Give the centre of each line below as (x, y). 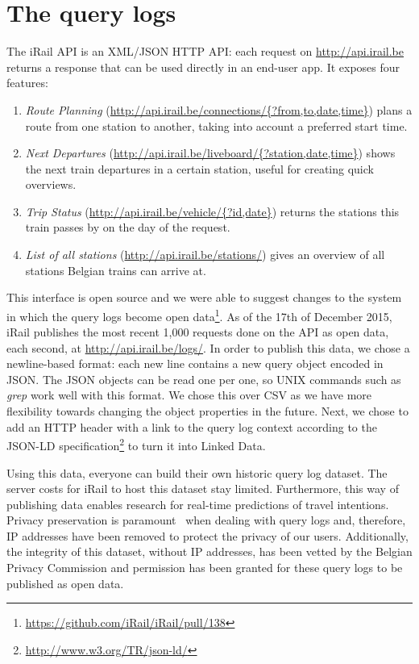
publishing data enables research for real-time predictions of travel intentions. (198, 504)
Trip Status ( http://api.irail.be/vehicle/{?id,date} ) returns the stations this (212, 211)
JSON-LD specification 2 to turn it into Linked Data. (136, 444)
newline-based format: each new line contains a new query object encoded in (195, 363)
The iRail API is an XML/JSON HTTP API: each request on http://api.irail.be (205, 51)
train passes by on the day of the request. (128, 227)
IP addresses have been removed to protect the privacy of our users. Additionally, (207, 535)
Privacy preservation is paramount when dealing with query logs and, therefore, (206, 520)
